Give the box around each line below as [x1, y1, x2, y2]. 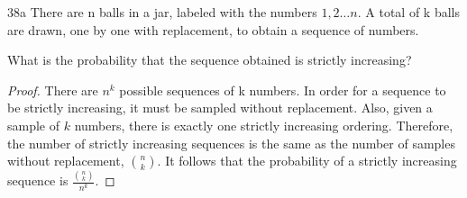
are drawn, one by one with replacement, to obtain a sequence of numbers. [7, 20, 419, 39]
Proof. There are [7, 80, 98, 99]
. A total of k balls [357, 3, 460, 21]
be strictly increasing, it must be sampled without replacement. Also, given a [7, 98, 433, 117]
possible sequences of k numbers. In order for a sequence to [119, 80, 446, 99]
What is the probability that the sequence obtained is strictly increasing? [7, 50, 412, 69]
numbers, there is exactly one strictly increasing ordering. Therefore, [74, 115, 453, 134]
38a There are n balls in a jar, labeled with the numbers [7, 3, 317, 21]
